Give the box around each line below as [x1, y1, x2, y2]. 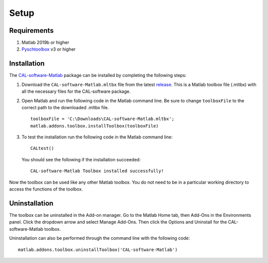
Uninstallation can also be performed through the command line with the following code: [9, 235, 190, 241]
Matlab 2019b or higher [21, 40, 69, 46]
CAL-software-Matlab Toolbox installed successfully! [30, 168, 164, 174]
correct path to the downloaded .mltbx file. [21, 104, 109, 110]
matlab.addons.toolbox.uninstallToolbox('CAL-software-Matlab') [18, 247, 178, 253]
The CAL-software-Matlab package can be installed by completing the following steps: [9, 72, 187, 78]
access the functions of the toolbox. [9, 186, 83, 192]
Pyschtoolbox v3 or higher [21, 46, 76, 52]
